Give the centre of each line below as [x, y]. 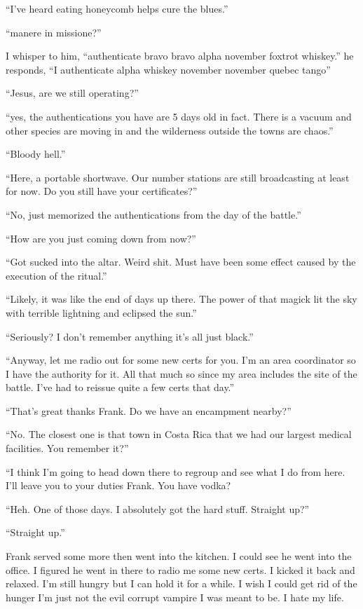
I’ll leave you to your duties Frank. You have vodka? [118, 485]
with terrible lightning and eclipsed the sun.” [101, 312]
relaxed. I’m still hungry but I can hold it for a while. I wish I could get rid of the [181, 583]
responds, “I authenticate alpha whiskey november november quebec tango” [168, 69]
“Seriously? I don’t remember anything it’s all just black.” [130, 336]
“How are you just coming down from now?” [101, 238]
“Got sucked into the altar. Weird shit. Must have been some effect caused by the [181, 262]
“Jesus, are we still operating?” [72, 93]
